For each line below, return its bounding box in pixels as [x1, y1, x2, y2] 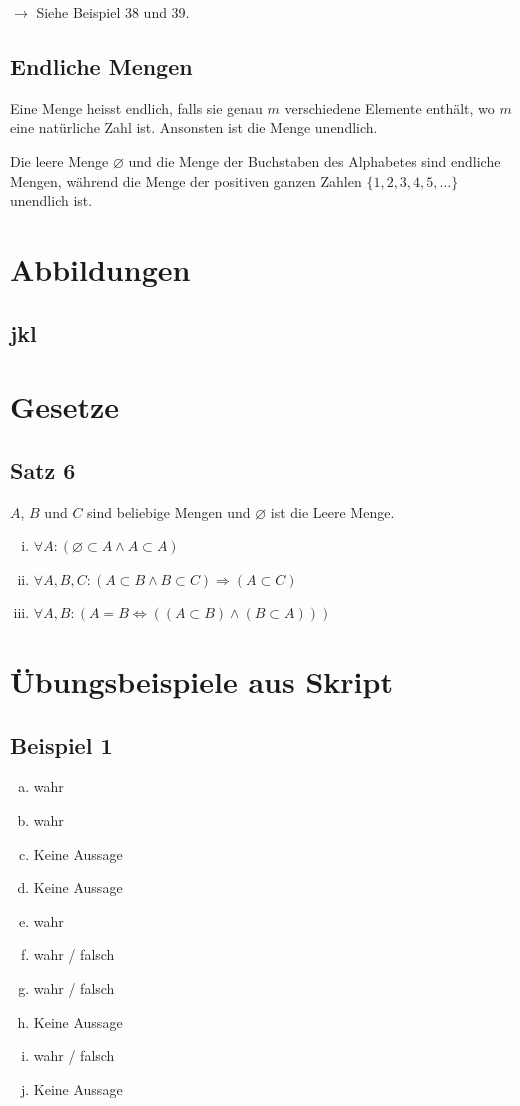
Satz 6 [10, 454, 76, 485]
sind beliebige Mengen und [87, 501, 251, 522]
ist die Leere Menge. [270, 501, 395, 522]
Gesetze [10, 386, 120, 427]
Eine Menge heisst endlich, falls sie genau [10, 97, 263, 118]
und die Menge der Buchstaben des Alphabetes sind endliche [128, 150, 501, 171]
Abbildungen [10, 248, 191, 289]
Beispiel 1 [10, 729, 113, 760]
